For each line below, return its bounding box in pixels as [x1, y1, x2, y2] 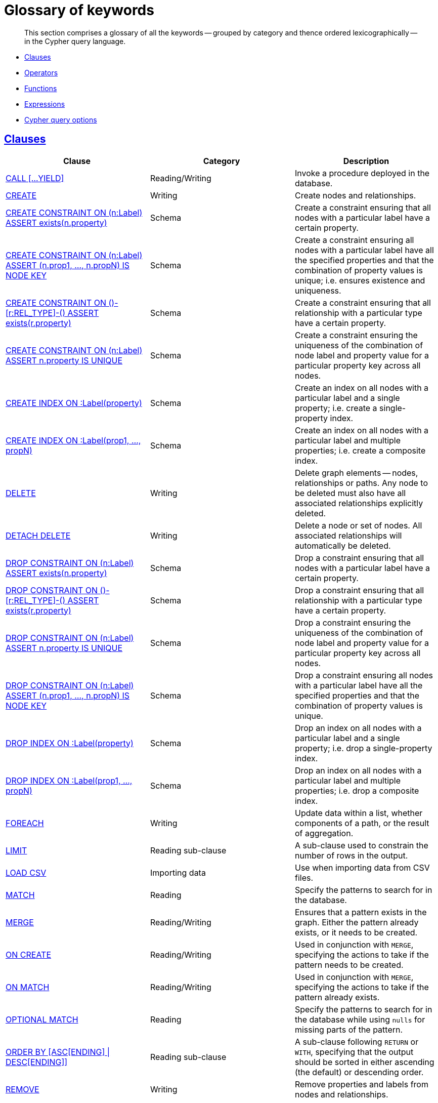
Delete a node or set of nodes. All [294, 520, 422, 530]
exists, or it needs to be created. [294, 927, 418, 937]
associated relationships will [294, 530, 402, 541]
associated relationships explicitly [294, 498, 423, 508]
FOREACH [6, 818, 44, 828]
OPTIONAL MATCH [6, 1014, 78, 1025]
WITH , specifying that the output [294, 1046, 414, 1057]
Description [343, 155, 389, 166]
